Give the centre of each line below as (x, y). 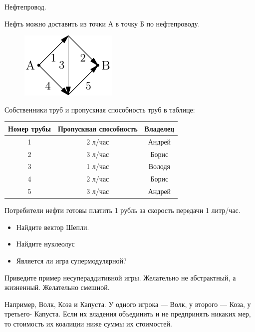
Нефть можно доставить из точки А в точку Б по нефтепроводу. (102, 23)
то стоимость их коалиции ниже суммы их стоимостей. (88, 323)
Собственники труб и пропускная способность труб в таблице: (100, 109)
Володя (159, 166)
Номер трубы (29, 128)
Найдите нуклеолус (45, 244)
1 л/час (98, 166)
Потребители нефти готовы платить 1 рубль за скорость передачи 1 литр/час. (123, 210)
